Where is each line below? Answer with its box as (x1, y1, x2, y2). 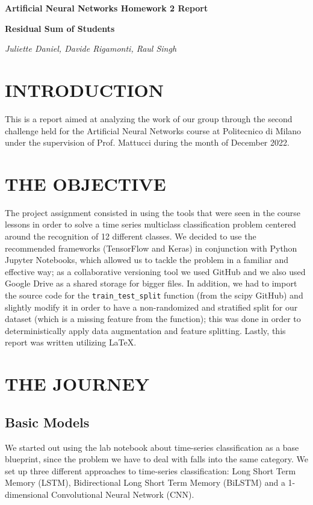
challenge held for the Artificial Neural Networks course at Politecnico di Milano (5, 124, 302, 137)
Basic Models (5, 412, 90, 431)
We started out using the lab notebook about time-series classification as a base (5, 441, 299, 453)
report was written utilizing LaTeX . (5, 336, 137, 349)
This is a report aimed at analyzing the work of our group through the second (5, 112, 293, 125)
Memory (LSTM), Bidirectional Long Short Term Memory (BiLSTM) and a (5, 476, 285, 489)
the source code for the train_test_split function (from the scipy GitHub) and (5, 288, 303, 301)
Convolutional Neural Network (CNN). (51, 488, 194, 500)
